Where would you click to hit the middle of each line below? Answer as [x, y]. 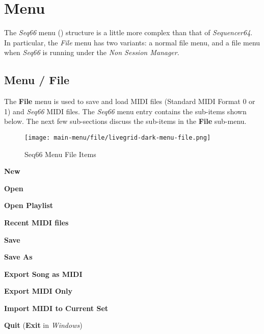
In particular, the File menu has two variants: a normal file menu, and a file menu [132, 42]
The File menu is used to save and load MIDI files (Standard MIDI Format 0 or [130, 101]
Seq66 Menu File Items [60, 154]
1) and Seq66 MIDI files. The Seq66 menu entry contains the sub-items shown [125, 111]
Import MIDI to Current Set [56, 308]
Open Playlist [29, 205]
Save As [18, 257]
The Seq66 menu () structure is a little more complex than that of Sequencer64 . [128, 32]
